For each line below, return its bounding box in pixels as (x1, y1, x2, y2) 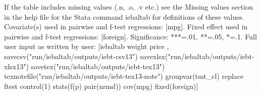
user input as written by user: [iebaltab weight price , (4, 41, 169, 52)
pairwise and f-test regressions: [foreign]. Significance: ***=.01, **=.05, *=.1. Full (4, 31, 257, 41)
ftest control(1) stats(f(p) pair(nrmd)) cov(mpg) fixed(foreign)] (4, 80, 198, 91)
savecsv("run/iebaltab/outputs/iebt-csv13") (4, 51, 138, 61)
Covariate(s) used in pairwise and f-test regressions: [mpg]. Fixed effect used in (4, 21, 248, 32)
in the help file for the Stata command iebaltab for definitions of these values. (4, 11, 244, 22)
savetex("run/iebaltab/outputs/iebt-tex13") (31, 61, 165, 71)
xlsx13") (4, 61, 29, 71)
